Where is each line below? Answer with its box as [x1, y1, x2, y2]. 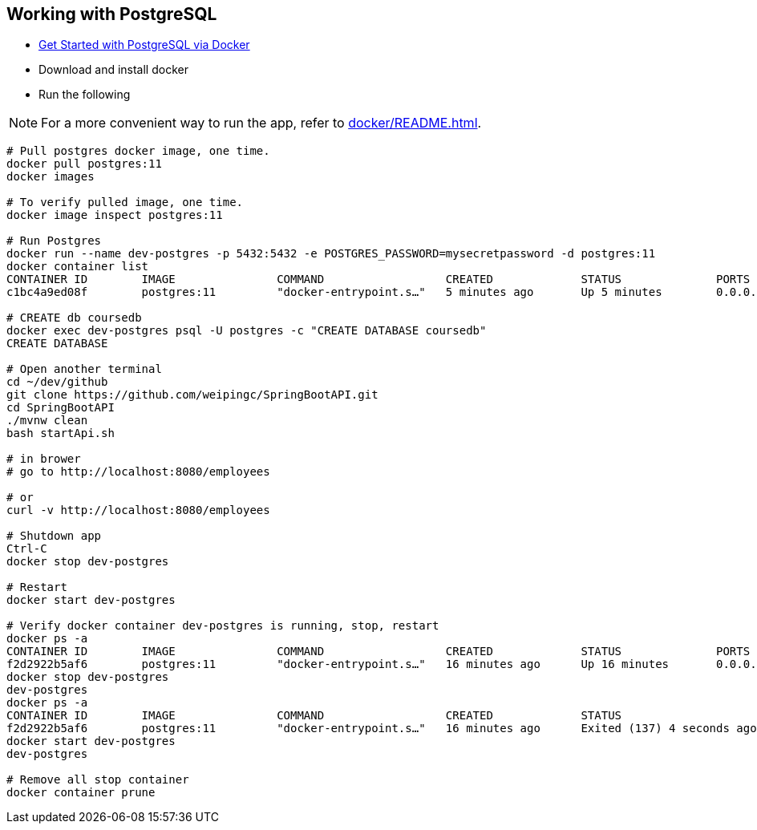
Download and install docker [38, 63, 188, 77]
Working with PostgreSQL [6, 4, 217, 24]
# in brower [6, 452, 81, 466]
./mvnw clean [6, 414, 88, 427]
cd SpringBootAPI [6, 401, 115, 415]
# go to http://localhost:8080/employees [6, 465, 270, 479]
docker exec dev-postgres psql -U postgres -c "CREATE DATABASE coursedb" [6, 324, 487, 338]
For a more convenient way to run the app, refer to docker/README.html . [41, 115, 482, 132]
